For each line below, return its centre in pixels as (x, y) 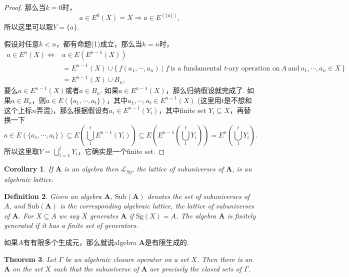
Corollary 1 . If (28, 169)
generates (104, 215)
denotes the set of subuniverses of (198, 196)
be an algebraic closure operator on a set (127, 259)
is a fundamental (196, 68)
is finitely (241, 215)
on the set (28, 269)
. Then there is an (224, 259)
